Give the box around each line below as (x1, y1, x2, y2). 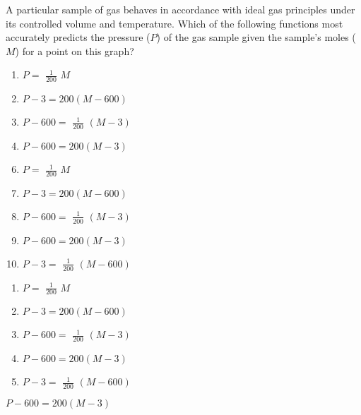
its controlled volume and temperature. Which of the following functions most (6, 16, 343, 30)
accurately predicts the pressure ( (6, 30, 150, 44)
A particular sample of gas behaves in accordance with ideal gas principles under (6, 2, 355, 16)
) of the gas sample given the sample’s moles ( (156, 30, 356, 44)
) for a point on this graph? (15, 43, 134, 58)
